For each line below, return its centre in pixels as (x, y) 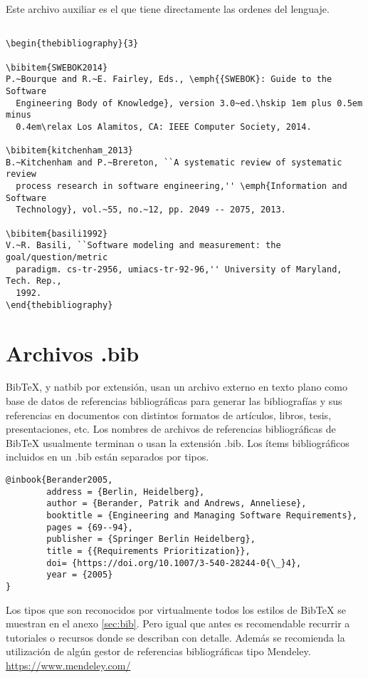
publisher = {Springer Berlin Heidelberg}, (151, 539)
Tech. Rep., (34, 281)
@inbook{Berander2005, (59, 480)
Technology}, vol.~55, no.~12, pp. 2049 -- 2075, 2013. (151, 210)
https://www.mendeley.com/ (68, 665)
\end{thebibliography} (59, 305)
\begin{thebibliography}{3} (72, 44)
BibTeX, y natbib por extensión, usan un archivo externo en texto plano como (177, 387)
